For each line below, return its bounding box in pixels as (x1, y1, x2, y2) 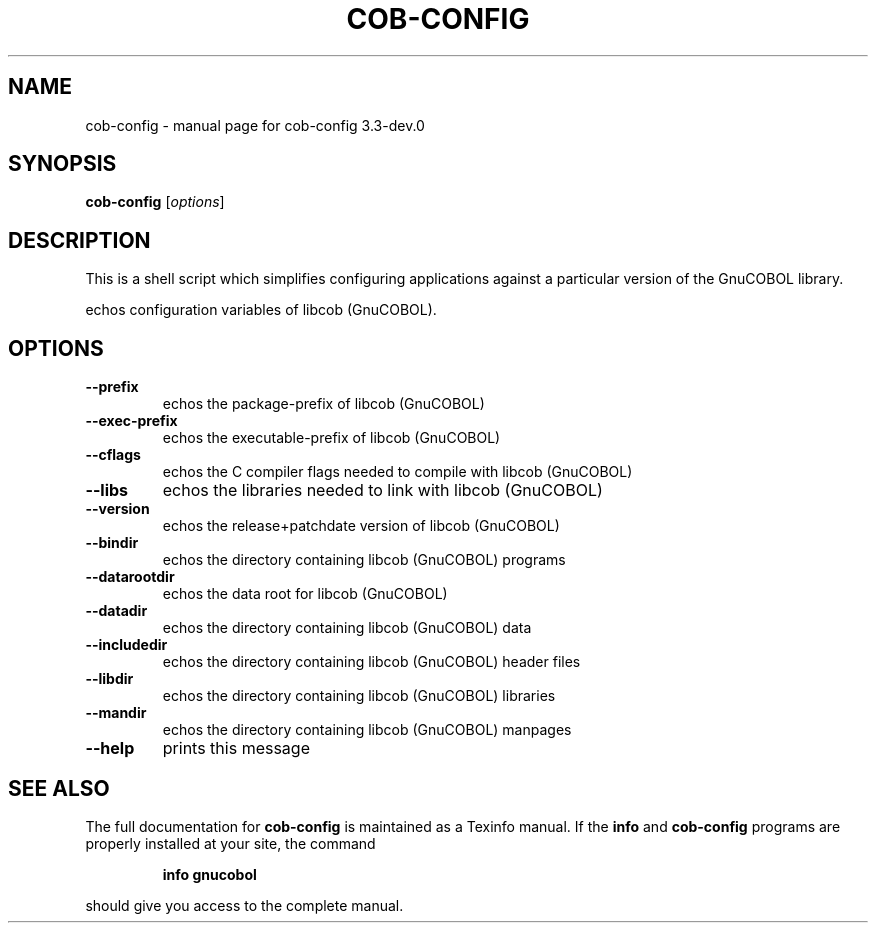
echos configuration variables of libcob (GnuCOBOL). (85, 301, 437, 319)
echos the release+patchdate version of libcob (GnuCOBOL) (162, 517, 560, 535)
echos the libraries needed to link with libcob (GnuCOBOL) (162, 480, 603, 501)
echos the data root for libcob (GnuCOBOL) (162, 585, 448, 603)
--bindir (85, 534, 139, 552)
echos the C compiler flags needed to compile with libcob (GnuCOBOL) (162, 463, 633, 481)
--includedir (85, 636, 168, 654)
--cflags (85, 446, 141, 464)
